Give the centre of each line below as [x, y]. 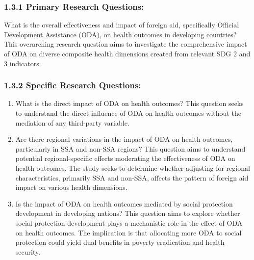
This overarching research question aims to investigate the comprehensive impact [126, 44]
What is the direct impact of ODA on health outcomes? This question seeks [129, 103]
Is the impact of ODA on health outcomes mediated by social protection [124, 203]
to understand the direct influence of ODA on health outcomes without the [128, 113]
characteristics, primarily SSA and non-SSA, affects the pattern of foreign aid [132, 177]
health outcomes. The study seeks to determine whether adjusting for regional [133, 168]
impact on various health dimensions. [71, 187]
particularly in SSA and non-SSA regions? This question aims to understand [130, 148]
